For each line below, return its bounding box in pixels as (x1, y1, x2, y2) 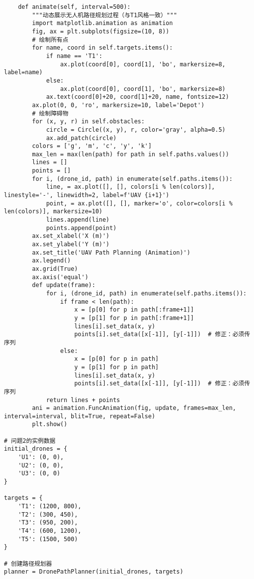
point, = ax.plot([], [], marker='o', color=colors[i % (46, 200, 233, 207)
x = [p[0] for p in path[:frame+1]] (74, 306, 194, 314)
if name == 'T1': (46, 52, 103, 59)
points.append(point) (46, 224, 117, 232)
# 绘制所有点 (32, 36, 69, 43)
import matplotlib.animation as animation (32, 20, 173, 27)
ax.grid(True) (32, 265, 78, 272)
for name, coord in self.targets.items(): (32, 44, 173, 52)
